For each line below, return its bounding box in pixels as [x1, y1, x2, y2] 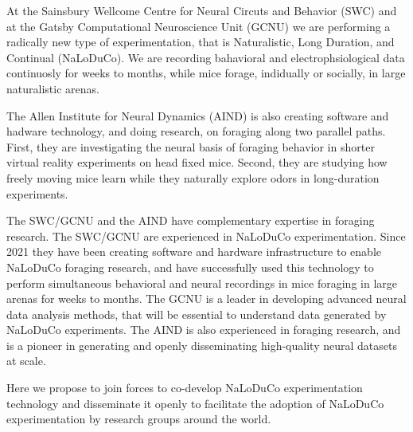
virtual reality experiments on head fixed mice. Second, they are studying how [6, 154, 388, 171]
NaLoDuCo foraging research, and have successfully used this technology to [6, 258, 374, 275]
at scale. [6, 352, 46, 369]
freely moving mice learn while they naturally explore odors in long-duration [6, 169, 380, 186]
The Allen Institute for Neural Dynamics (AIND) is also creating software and [6, 107, 389, 124]
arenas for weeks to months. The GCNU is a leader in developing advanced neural [6, 290, 407, 307]
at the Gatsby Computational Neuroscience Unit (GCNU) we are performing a [6, 18, 391, 34]
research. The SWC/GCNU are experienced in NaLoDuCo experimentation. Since [6, 227, 406, 244]
